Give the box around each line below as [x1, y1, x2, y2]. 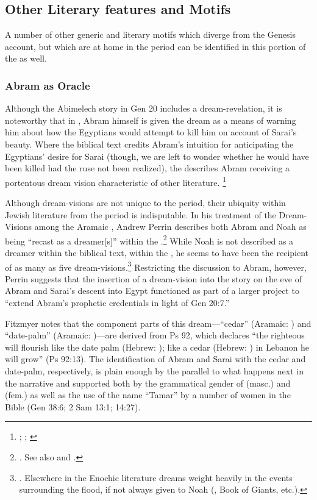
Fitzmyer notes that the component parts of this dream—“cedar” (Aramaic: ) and [5, 316, 312, 329]
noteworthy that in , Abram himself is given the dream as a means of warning [5, 113, 296, 126]
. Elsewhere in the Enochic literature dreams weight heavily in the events [19, 471, 293, 484]
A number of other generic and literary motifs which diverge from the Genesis [5, 28, 296, 41]
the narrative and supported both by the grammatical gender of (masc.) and [5, 376, 291, 389]
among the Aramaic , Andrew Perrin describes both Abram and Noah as [34, 220, 307, 233]
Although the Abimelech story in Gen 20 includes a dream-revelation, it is [5, 102, 282, 115]
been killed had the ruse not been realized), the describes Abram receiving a [5, 162, 290, 174]
